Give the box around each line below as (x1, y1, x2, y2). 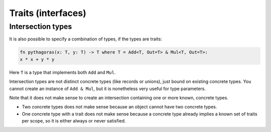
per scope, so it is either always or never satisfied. (22, 118, 126, 124)
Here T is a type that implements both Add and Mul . (9, 69, 116, 75)
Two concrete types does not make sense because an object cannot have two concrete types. (22, 104, 217, 110)
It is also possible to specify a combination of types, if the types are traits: (9, 36, 163, 42)
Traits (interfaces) (9, 7, 86, 18)
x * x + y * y (20, 56, 55, 62)
